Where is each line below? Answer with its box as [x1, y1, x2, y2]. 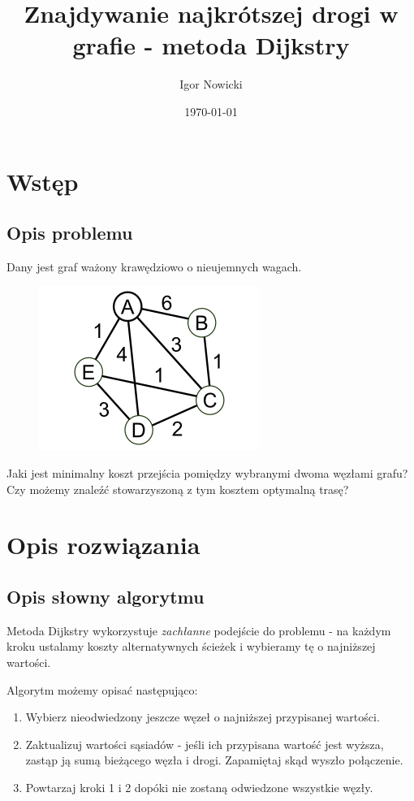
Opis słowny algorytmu [6, 584, 205, 609]
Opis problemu [6, 220, 133, 245]
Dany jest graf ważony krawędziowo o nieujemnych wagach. [6, 258, 302, 275]
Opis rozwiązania [6, 528, 201, 561]
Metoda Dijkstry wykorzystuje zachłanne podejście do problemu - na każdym [6, 621, 391, 639]
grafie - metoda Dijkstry [72, 28, 350, 62]
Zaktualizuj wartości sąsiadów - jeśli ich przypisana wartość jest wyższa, [25, 735, 384, 752]
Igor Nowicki [179, 76, 243, 93]
